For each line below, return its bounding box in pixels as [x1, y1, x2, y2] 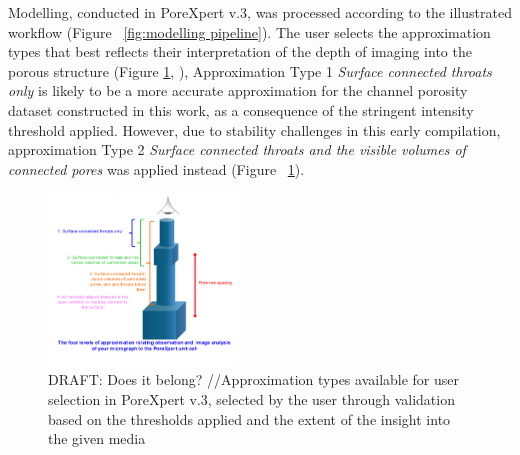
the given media [48, 428, 146, 449]
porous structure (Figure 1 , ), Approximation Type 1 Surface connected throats [8, 60, 492, 81]
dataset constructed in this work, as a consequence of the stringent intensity [8, 99, 474, 120]
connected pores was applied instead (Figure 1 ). [8, 158, 305, 179]
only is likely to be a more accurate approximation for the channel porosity [8, 80, 468, 101]
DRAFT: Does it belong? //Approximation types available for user [48, 369, 460, 390]
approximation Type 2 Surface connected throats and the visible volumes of [8, 139, 466, 160]
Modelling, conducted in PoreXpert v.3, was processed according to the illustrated [8, 2, 512, 22]
